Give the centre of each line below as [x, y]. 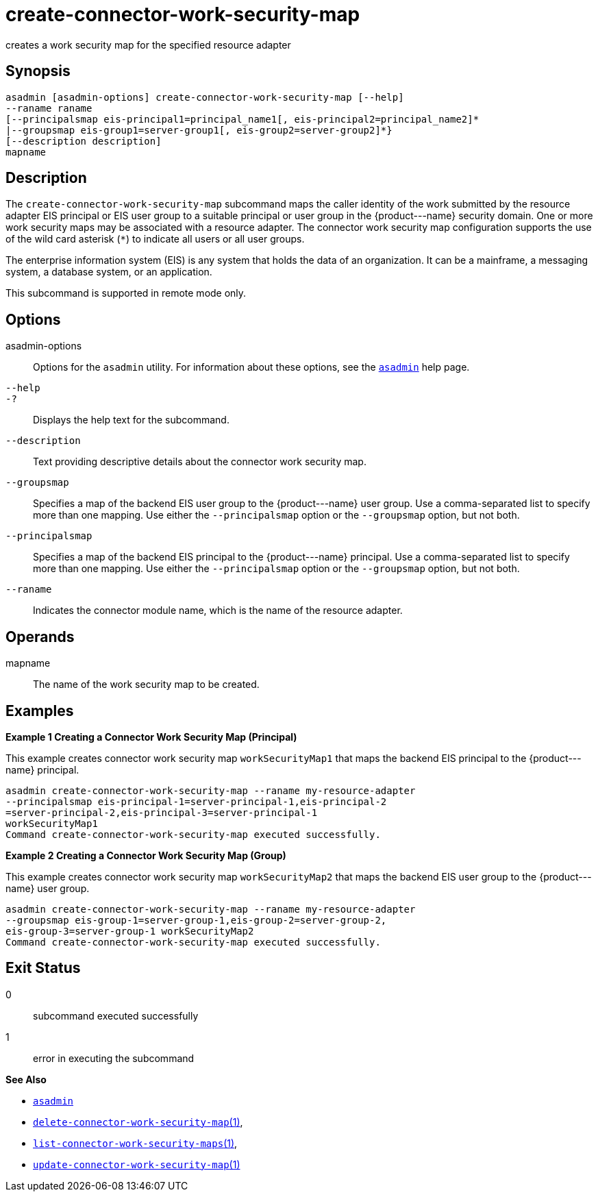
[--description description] [84, 141]
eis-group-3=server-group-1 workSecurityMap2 [130, 931]
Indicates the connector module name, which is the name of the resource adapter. [218, 610]
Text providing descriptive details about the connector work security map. [200, 462]
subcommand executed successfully [116, 1015]
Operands [40, 637]
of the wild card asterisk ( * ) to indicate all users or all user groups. [155, 239]
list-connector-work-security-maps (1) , [135, 1143]
